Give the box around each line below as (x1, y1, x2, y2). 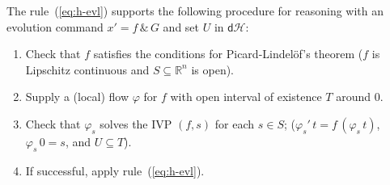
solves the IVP (100, 115, 172, 132)
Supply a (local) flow (25, 88, 129, 105)
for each (214, 115, 255, 132)
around (336, 88, 371, 105)
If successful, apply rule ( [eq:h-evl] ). (25, 162, 205, 179)
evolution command (6, 18, 104, 35)
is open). (191, 61, 235, 78)
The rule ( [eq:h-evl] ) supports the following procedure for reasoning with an (6, 2, 384, 19)
